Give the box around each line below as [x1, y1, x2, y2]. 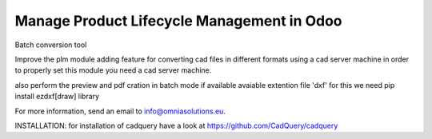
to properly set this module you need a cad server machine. [14, 66, 212, 75]
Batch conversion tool [14, 40, 87, 50]
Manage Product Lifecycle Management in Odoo [14, 12, 343, 30]
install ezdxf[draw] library [14, 92, 100, 101]
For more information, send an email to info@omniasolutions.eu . [14, 106, 226, 116]
